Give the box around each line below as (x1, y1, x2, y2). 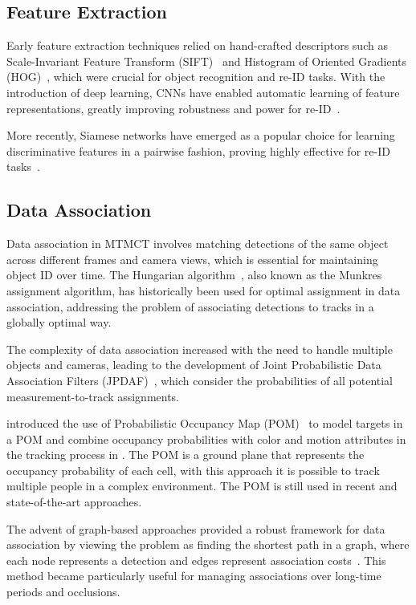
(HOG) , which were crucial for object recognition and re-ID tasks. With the (6, 68, 385, 85)
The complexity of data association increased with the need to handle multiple (6, 340, 393, 357)
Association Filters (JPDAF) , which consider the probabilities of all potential (6, 372, 394, 388)
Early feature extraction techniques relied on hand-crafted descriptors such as (6, 37, 388, 54)
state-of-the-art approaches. (6, 493, 142, 510)
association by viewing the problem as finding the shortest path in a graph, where (6, 536, 410, 553)
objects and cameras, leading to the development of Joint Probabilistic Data (6, 356, 381, 373)
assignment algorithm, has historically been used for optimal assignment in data (6, 282, 401, 298)
